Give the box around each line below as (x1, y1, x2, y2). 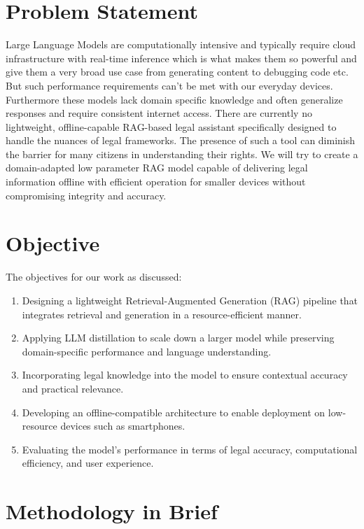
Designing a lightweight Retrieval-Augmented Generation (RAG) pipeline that (22, 292, 358, 307)
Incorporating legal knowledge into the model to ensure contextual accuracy (22, 367, 348, 382)
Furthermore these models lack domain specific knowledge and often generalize (6, 92, 343, 106)
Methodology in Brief (6, 497, 218, 526)
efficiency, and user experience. (22, 456, 154, 470)
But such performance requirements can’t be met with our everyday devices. (6, 78, 333, 92)
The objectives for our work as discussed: (6, 269, 182, 284)
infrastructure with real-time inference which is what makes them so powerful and (6, 50, 357, 65)
